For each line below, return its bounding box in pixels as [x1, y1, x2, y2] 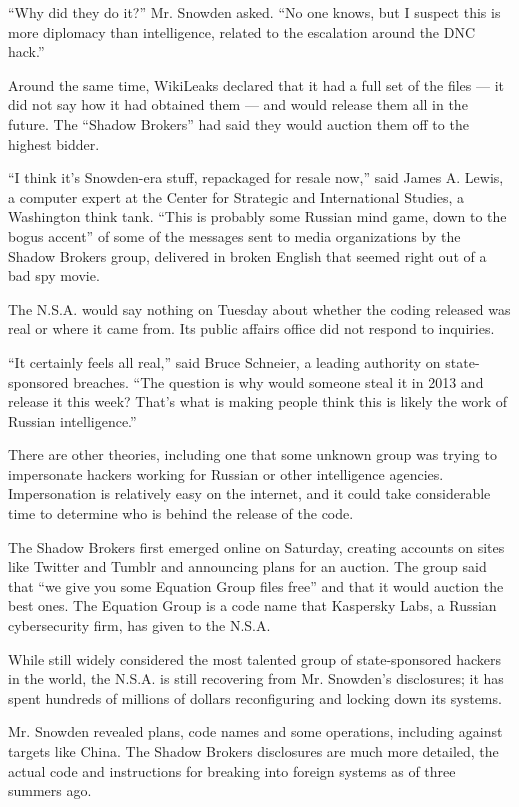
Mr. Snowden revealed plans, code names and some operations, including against [8, 721, 503, 742]
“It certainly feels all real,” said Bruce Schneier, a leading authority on [8, 351, 441, 372]
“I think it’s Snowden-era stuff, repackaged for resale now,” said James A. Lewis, [8, 167, 504, 188]
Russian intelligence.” [8, 410, 137, 431]
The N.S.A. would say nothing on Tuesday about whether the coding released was [8, 298, 511, 319]
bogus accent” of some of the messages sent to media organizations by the [8, 225, 461, 246]
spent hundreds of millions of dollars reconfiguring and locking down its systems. [8, 687, 502, 708]
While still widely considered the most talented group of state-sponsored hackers [8, 648, 502, 669]
